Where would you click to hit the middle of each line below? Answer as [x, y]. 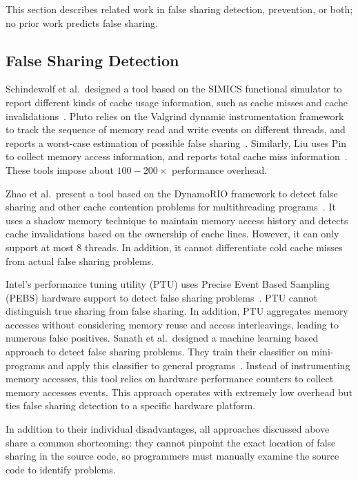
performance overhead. [219, 169]
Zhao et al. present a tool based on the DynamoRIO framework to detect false [172, 193]
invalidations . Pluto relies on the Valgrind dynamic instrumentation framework [175, 116]
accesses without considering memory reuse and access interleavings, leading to [172, 324]
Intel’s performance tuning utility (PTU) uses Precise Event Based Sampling [168, 284]
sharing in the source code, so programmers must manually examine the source [172, 456]
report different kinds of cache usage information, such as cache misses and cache [177, 102]
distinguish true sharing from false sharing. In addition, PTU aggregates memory [177, 311]
